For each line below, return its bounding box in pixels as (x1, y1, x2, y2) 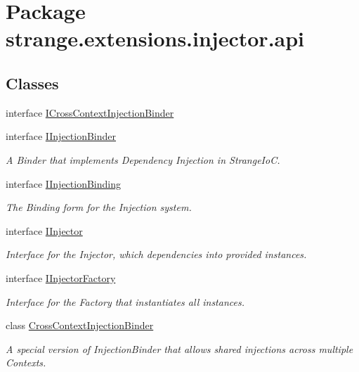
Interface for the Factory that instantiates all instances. (6, 294, 244, 309)
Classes (6, 72, 59, 94)
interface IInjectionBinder (6, 129, 117, 143)
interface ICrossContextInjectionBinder (6, 105, 174, 120)
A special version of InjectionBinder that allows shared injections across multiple (6, 341, 353, 356)
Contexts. (6, 355, 46, 370)
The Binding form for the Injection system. (6, 200, 192, 214)
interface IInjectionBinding (6, 176, 121, 191)
